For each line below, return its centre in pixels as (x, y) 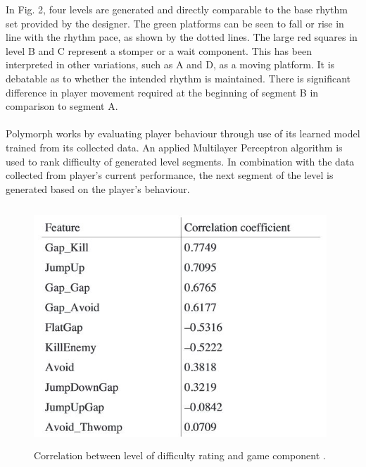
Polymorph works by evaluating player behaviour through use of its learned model (183, 133)
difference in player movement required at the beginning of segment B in (162, 92)
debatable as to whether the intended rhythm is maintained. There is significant (178, 78)
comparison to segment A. (62, 106)
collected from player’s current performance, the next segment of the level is (170, 175)
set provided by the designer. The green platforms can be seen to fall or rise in (175, 23)
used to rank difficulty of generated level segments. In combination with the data (180, 161)
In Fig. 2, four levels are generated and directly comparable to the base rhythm (177, 9)
